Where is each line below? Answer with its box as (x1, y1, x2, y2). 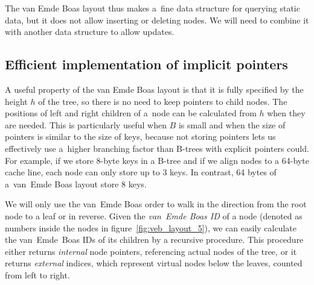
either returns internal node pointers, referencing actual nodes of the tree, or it (5, 245, 297, 257)
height (5, 95, 28, 107)
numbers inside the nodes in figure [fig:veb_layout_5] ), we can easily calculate (5, 221, 297, 234)
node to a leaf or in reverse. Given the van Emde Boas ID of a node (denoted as (5, 209, 303, 222)
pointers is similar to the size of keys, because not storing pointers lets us (5, 130, 276, 143)
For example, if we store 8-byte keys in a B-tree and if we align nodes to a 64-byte (5, 154, 309, 166)
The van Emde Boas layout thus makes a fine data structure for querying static (5, 2, 300, 14)
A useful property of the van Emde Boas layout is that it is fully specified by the (5, 83, 304, 95)
